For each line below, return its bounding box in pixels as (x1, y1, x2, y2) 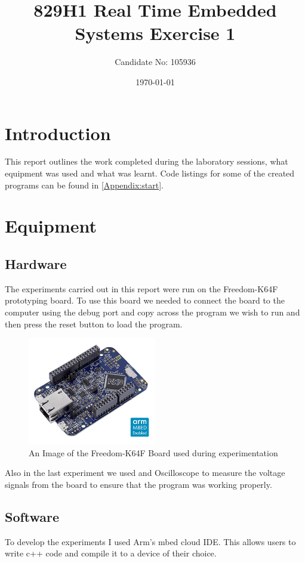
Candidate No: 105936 (115, 55, 196, 68)
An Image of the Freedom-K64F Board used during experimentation (29, 446, 278, 459)
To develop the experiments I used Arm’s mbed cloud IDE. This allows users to (5, 535, 296, 547)
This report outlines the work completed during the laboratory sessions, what (5, 155, 288, 168)
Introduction (5, 120, 111, 145)
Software (5, 508, 60, 526)
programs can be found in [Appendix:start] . (5, 178, 164, 191)
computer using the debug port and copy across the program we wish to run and (5, 305, 300, 318)
